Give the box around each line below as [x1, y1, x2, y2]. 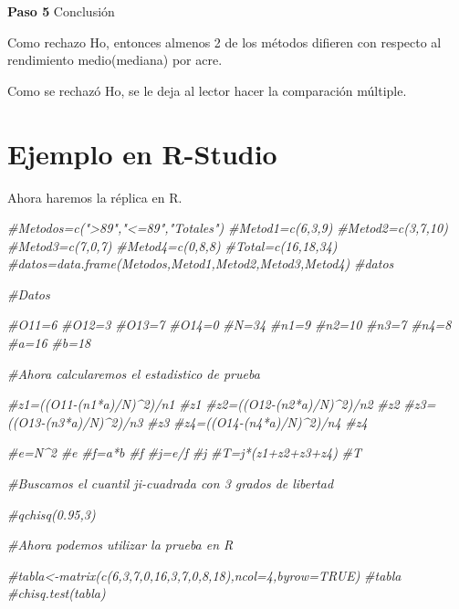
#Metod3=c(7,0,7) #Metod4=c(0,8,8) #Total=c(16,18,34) [7, 236, 338, 255]
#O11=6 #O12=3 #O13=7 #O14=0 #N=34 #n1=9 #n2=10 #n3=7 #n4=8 [7, 315, 452, 334]
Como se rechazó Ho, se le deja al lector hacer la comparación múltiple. [7, 80, 407, 100]
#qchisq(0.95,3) [7, 504, 96, 523]
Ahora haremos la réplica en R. [7, 187, 183, 206]
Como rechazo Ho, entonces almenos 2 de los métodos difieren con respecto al [7, 32, 442, 51]
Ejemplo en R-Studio [7, 134, 277, 172]
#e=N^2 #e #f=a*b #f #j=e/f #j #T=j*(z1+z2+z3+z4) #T [7, 443, 362, 462]
